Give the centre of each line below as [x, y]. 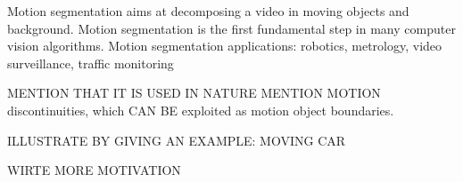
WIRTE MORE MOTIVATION [94, 170]
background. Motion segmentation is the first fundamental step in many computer [231, 28]
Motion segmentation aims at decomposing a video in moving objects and [208, 11]
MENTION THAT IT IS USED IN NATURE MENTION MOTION [194, 93]
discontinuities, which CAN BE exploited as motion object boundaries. [201, 110]
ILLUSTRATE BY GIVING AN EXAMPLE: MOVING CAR [177, 140]
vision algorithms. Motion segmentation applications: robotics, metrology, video [225, 46]
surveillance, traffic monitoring [91, 63]
